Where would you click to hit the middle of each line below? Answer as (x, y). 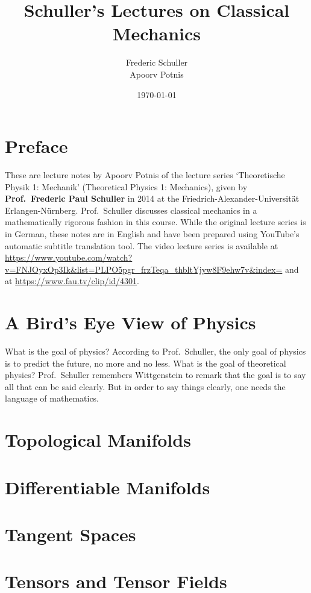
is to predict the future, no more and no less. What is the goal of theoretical (146, 363)
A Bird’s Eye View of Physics (130, 322)
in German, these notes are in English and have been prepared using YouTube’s (152, 234)
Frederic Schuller (157, 62)
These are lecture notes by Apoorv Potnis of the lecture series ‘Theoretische (145, 175)
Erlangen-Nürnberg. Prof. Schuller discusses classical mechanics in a (131, 210)
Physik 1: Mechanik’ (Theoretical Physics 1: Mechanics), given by (126, 186)
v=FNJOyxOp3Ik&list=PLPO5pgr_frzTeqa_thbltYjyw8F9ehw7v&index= (144, 269)
